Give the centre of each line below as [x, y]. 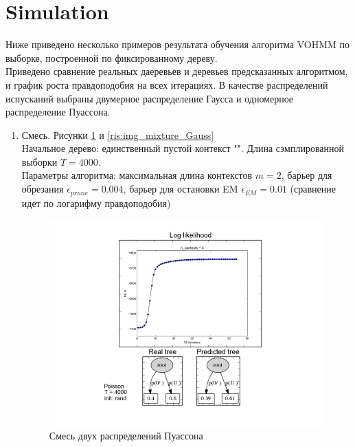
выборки [39, 161]
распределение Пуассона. [58, 112]
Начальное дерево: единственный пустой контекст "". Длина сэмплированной [183, 148]
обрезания [43, 189]
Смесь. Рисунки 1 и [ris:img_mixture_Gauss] [118, 134]
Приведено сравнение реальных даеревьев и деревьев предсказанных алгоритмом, [177, 71]
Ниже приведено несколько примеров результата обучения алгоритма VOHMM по [178, 44]
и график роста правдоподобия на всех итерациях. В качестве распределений [167, 84]
